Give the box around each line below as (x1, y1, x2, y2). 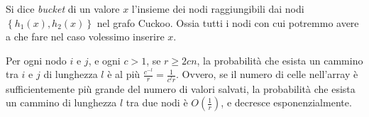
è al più (107, 67, 141, 82)
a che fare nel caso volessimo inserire (6, 29, 165, 44)
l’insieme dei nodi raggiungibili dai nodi (131, 1, 304, 16)
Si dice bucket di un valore (6, 1, 120, 16)
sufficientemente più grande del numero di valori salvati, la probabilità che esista (6, 81, 356, 96)
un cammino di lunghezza (6, 95, 117, 110)
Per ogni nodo (6, 52, 67, 67)
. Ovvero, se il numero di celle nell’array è (176, 67, 358, 82)
